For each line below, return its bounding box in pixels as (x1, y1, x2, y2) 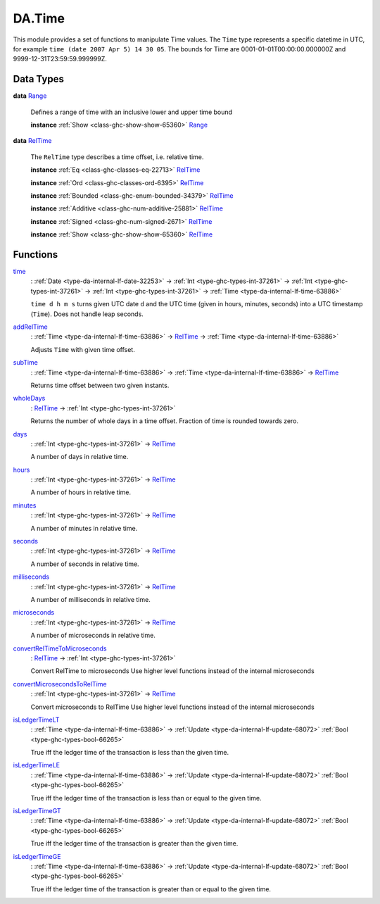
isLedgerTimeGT (13, 807, 61, 815)
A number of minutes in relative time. (30, 524, 138, 532)
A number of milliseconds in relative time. (30, 595, 151, 603)
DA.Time (13, 11, 65, 26)
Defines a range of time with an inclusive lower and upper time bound (30, 108, 232, 116)
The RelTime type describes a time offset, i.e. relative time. (30, 152, 204, 161)
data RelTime (13, 137, 52, 145)
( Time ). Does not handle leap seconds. (30, 310, 144, 318)
